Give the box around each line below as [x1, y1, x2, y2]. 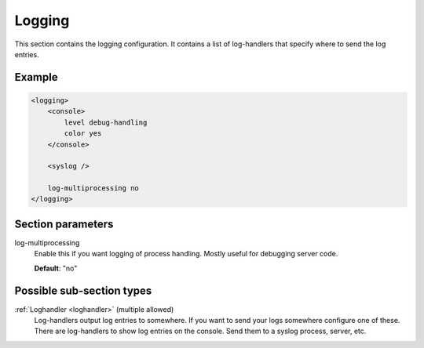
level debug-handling [64, 118, 148, 127]
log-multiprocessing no [47, 184, 139, 193]
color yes [64, 129, 102, 138]
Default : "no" [34, 263, 78, 273]
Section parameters [14, 217, 114, 230]
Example [14, 71, 58, 84]
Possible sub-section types [14, 284, 152, 297]
